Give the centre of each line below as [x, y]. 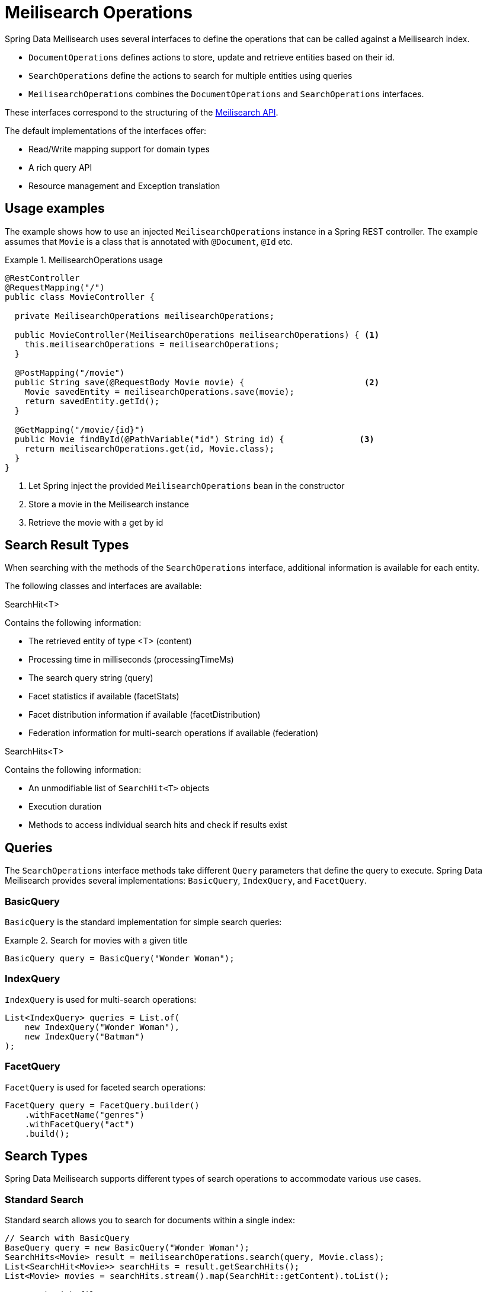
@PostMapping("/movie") [70, 372]
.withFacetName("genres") [85, 1114]
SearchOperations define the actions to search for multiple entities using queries [190, 75]
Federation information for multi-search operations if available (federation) [174, 733]
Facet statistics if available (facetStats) [104, 696]
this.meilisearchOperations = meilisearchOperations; [152, 344]
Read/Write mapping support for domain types [119, 149]
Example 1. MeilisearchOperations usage [84, 260]
